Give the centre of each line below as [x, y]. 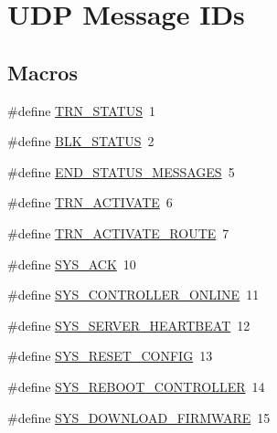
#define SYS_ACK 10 [72, 264]
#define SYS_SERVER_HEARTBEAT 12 [129, 325]
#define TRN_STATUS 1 [81, 110]
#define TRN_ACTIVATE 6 [90, 202]
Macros [43, 72]
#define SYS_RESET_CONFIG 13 [110, 356]
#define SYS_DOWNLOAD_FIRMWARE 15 [139, 417]
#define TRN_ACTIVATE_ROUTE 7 [118, 232]
